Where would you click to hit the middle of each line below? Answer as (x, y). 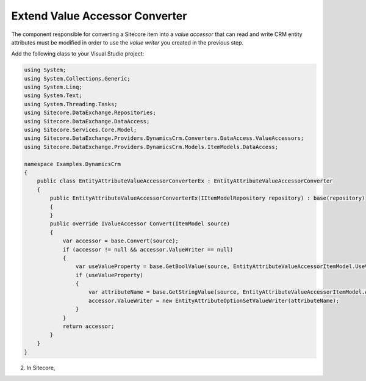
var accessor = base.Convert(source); (121, 241)
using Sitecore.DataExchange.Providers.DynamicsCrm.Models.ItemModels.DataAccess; (151, 147)
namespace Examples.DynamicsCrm (73, 164)
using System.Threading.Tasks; (71, 104)
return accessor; (88, 326)
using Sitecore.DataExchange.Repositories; (90, 113)
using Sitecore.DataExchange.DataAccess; (87, 121)
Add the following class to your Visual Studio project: (78, 54)
